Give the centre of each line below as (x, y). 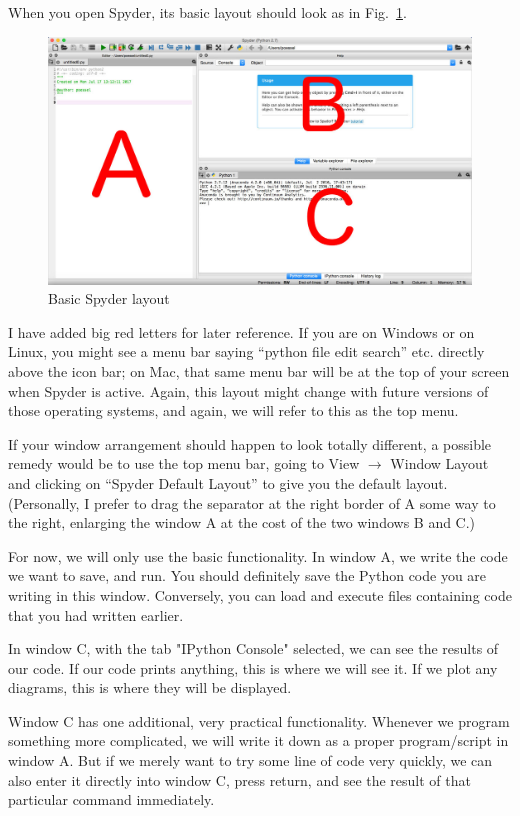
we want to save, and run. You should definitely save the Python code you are (247, 575)
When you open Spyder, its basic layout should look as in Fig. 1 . (207, 12)
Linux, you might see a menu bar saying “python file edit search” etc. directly (246, 351)
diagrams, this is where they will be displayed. (150, 687)
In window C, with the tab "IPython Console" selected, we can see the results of (253, 648)
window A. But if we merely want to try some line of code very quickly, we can (250, 760)
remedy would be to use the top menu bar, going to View (184, 463)
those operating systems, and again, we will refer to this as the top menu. (233, 410)
